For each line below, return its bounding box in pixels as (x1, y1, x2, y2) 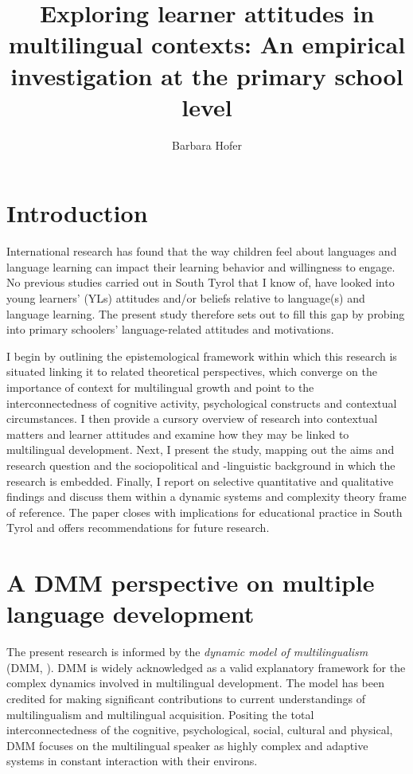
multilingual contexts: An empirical (8, 28, 406, 61)
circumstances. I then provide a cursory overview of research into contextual (6, 410, 378, 427)
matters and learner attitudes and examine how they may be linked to (6, 425, 349, 442)
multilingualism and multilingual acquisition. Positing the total (6, 706, 314, 722)
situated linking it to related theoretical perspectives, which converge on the (6, 363, 377, 380)
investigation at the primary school (10, 59, 403, 92)
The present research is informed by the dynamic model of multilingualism (6, 643, 368, 660)
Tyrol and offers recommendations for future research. (6, 519, 270, 536)
